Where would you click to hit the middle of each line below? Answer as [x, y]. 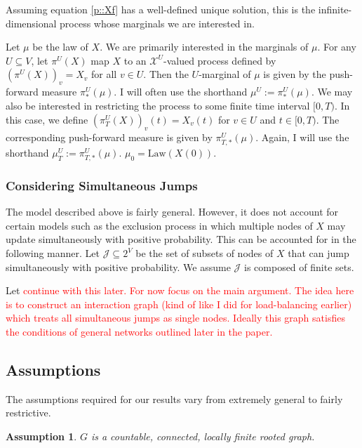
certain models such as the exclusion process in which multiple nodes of [159, 225]
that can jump [319, 253]
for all [104, 74]
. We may [332, 92]
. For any [337, 47]
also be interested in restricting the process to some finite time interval [158, 106]
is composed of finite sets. [299, 266]
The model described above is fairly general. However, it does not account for [172, 212]
